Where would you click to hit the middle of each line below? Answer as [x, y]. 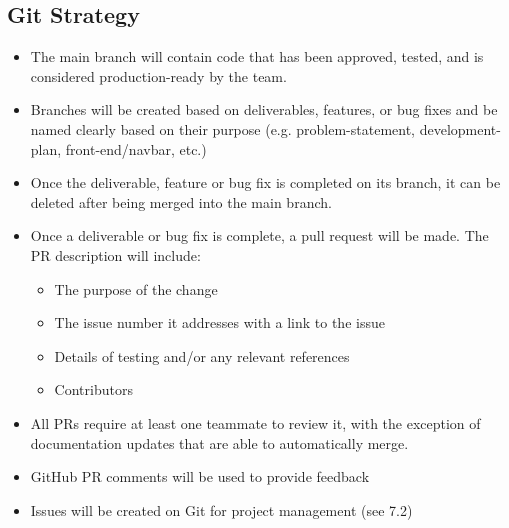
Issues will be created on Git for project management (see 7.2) [221, 509]
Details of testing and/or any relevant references [202, 355]
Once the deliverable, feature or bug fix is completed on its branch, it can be [265, 182]
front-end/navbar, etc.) [136, 148]
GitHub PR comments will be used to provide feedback [200, 476]
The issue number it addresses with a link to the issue [219, 322]
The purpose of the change [136, 288]
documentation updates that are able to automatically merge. [219, 442]
